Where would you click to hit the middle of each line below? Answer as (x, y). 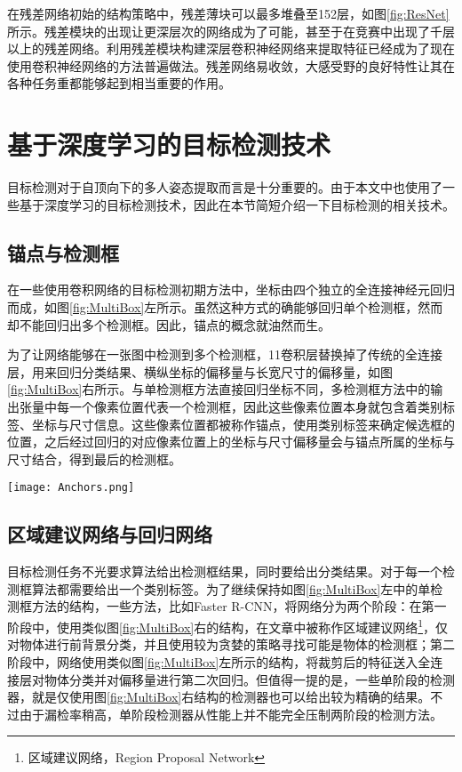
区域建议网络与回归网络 (110, 534)
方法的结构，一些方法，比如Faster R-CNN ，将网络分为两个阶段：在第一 (239, 606)
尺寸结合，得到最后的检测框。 (94, 458)
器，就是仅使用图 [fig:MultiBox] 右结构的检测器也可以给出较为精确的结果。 (219, 697)
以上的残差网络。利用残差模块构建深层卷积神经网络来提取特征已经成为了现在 (231, 48)
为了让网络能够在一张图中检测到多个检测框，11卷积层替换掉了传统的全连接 (225, 354)
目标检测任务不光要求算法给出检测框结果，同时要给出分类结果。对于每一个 (225, 571)
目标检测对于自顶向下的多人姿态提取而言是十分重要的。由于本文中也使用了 (225, 187)
